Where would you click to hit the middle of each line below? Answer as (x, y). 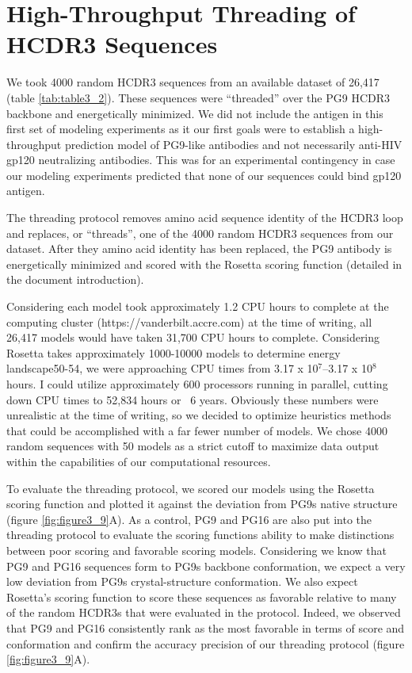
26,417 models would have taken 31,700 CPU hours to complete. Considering (193, 337)
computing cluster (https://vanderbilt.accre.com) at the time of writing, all (189, 321)
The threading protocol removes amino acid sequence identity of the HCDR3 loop (205, 218)
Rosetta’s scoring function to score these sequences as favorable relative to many (202, 597)
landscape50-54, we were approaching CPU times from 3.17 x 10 (162, 368)
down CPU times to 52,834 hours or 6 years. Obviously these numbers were (193, 399)
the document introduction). (75, 279)
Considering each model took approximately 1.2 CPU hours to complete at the (198, 306)
